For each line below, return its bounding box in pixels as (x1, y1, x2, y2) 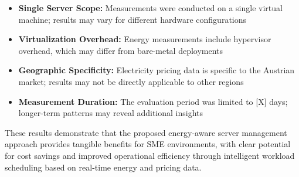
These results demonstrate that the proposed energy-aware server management (5, 126, 287, 138)
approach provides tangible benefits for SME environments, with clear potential (5, 138, 291, 150)
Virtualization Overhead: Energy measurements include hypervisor (18, 33, 271, 45)
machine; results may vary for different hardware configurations (18, 13, 247, 25)
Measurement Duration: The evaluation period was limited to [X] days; (18, 95, 288, 107)
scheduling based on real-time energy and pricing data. (5, 161, 202, 173)
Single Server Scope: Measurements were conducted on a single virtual (18, 2, 283, 13)
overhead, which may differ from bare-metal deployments (18, 44, 223, 56)
